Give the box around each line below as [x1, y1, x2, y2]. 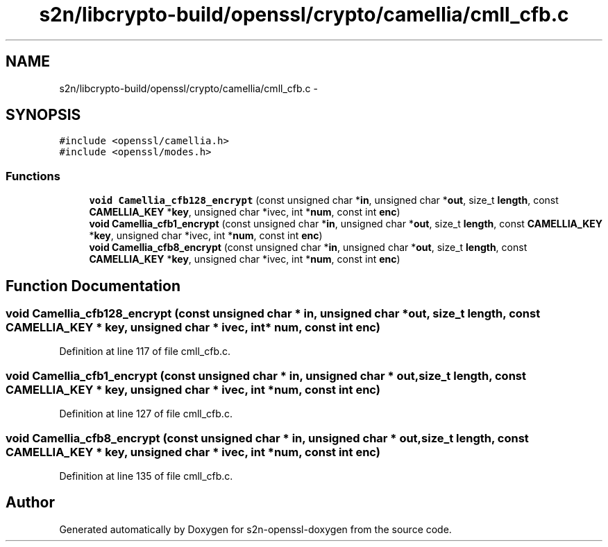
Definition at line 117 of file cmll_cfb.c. [59, 345, 231, 358]
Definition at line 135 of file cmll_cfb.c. [59, 469, 233, 482]
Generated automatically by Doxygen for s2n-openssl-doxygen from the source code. [59, 523, 452, 535]
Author [6, 494, 55, 512]
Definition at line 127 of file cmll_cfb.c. [59, 408, 233, 420]
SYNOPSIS [6, 106, 81, 124]
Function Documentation [6, 277, 180, 295]
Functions [6, 168, 60, 183]
